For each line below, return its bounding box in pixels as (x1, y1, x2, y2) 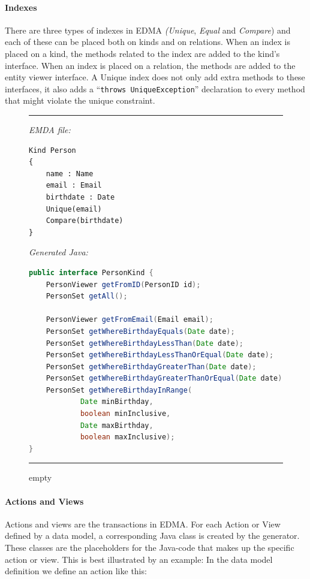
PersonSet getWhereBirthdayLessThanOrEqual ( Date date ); (46, 351, 274, 360)
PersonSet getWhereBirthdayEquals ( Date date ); (46, 327, 235, 336)
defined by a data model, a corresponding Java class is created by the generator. (5, 529, 300, 542)
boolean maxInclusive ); (80, 433, 175, 442)
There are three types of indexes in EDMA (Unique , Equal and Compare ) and (5, 23, 291, 36)
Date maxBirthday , (80, 421, 154, 430)
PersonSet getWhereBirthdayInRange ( (46, 385, 192, 394)
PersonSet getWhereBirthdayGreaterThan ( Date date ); (46, 362, 257, 371)
